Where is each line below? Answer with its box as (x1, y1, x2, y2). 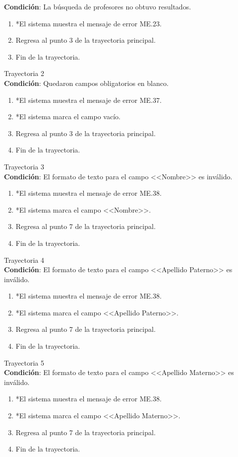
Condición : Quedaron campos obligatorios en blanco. (4, 77, 169, 88)
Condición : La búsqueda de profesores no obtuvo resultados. (4, 1, 191, 11)
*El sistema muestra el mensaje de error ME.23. (15, 18, 162, 28)
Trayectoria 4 (4, 254, 44, 265)
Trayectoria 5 (4, 357, 44, 368)
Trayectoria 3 (4, 161, 44, 171)
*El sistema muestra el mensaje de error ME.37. (15, 94, 162, 105)
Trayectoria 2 (4, 68, 44, 78)
